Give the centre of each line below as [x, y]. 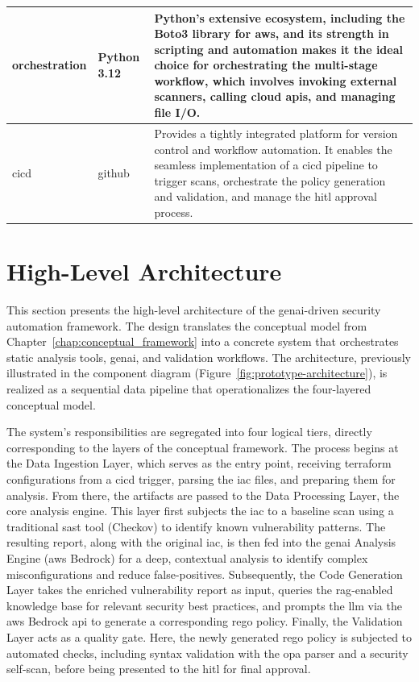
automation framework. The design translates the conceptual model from [187, 325]
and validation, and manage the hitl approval [266, 196]
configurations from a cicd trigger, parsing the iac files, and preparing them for [201, 479]
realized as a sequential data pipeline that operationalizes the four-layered [189, 389]
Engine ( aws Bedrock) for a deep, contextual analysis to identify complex [187, 558]
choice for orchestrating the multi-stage [266, 65]
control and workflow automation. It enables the [273, 149]
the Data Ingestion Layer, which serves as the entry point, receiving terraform [199, 463]
